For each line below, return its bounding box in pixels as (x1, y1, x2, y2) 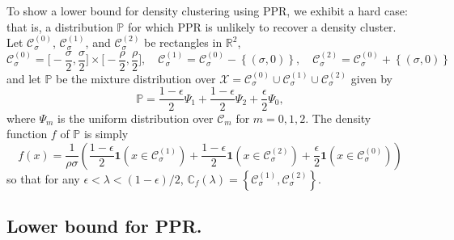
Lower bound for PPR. (6, 213, 202, 238)
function (6, 125, 48, 142)
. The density (305, 109, 371, 126)
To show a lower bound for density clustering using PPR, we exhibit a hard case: (6, 2, 408, 19)
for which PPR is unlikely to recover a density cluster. (127, 18, 397, 35)
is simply (83, 125, 129, 142)
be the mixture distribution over (56, 69, 216, 86)
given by (350, 69, 392, 86)
